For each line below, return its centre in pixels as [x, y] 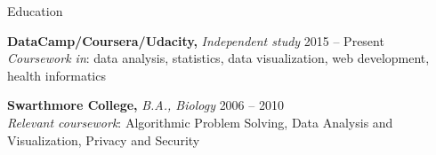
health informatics [57, 75]
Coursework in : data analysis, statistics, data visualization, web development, [218, 58]
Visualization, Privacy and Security [104, 139]
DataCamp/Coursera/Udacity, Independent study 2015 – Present [196, 40]
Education [35, 11]
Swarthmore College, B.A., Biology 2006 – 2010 [145, 105]
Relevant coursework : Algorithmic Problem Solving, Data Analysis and [200, 122]
